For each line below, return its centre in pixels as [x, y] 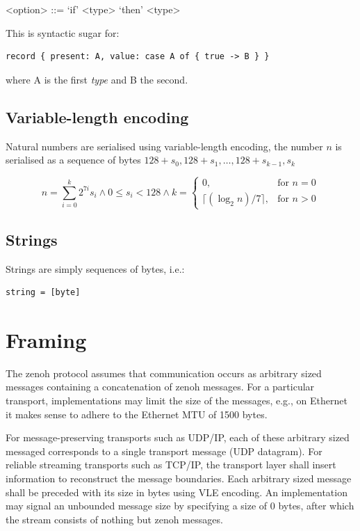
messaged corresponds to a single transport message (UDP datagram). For [164, 451]
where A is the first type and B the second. [97, 79]
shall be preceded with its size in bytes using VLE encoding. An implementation [177, 492]
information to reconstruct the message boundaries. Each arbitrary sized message [179, 478]
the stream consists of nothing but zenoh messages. [114, 519]
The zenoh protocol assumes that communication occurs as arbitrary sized [164, 373]
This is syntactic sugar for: [63, 32]
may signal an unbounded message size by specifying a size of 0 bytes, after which [180, 506]
